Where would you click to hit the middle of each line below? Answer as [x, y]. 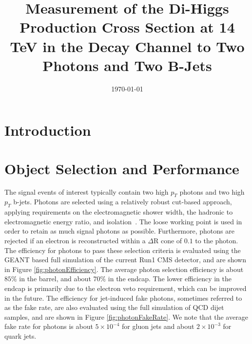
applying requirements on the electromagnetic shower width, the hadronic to [119, 212]
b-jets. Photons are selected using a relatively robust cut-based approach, [123, 202]
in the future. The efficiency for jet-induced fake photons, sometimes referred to [123, 298]
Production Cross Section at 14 [127, 27]
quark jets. [20, 335]
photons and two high [212, 191]
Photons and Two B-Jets [127, 65]
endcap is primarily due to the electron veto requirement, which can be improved [126, 288]
